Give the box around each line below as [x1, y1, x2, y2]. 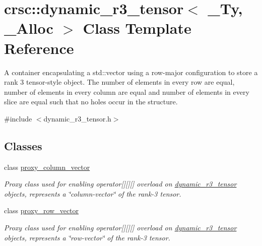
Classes [4, 138, 42, 153]
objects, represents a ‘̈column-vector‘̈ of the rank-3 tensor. [4, 188, 181, 199]
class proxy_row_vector [4, 205, 79, 216]
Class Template [83, 18, 191, 38]
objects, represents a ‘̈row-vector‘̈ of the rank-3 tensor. [4, 232, 170, 242]
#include [4, 113, 32, 124]
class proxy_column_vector [4, 161, 90, 172]
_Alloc [4, 18, 53, 38]
